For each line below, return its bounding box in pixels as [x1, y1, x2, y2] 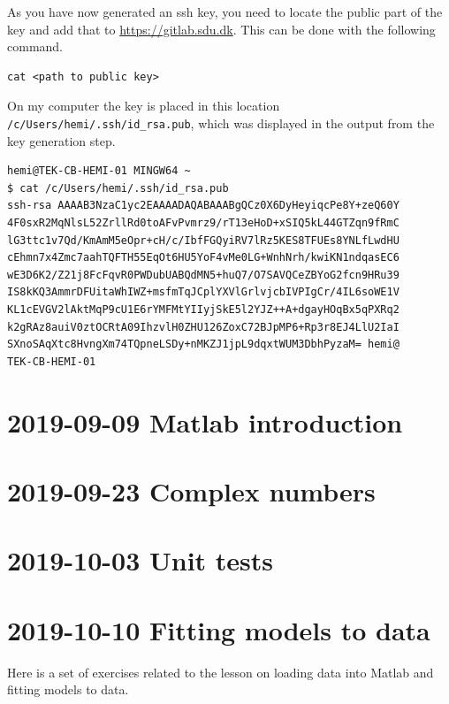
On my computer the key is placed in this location [7, 96, 280, 115]
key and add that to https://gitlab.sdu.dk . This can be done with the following [7, 19, 436, 38]
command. [7, 37, 63, 56]
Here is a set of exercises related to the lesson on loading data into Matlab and [7, 662, 434, 681]
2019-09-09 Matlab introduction [7, 403, 403, 440]
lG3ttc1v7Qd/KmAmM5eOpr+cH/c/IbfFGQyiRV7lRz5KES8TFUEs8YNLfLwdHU [7, 233, 400, 247]
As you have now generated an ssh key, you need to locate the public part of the [7, 3, 443, 20]
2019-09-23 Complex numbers [7, 472, 376, 509]
